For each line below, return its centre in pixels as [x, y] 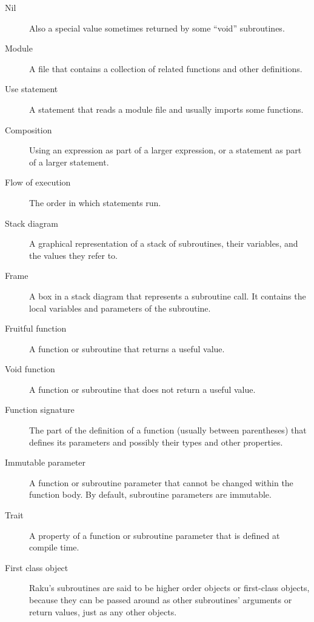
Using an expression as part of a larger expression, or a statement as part [165, 150]
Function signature [40, 410]
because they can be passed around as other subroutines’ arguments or [161, 600]
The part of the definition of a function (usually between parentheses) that [168, 430]
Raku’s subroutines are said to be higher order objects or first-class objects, [169, 588]
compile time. [54, 547]
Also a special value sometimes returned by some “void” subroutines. [157, 28]
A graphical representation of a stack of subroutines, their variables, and [164, 243]
